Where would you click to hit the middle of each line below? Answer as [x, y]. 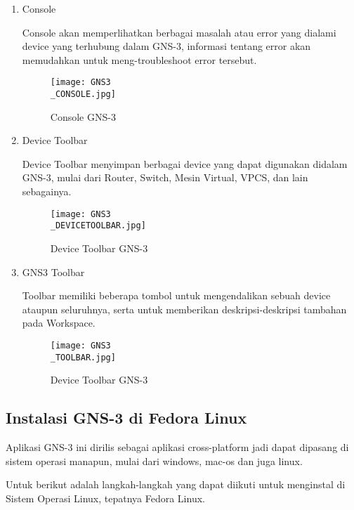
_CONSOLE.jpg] [83, 94]
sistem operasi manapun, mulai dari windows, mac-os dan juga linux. [154, 460]
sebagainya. [47, 191]
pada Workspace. [59, 323]
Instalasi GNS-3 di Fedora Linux [126, 418]
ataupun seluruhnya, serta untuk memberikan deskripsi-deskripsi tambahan [184, 309]
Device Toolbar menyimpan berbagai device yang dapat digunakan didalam [185, 163]
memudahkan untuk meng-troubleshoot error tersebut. [139, 59]
